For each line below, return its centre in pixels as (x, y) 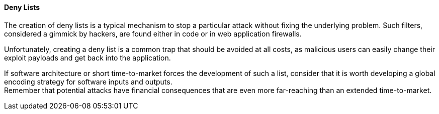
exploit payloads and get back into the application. (87, 57)
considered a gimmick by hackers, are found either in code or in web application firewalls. (153, 33)
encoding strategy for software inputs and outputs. (88, 81)
